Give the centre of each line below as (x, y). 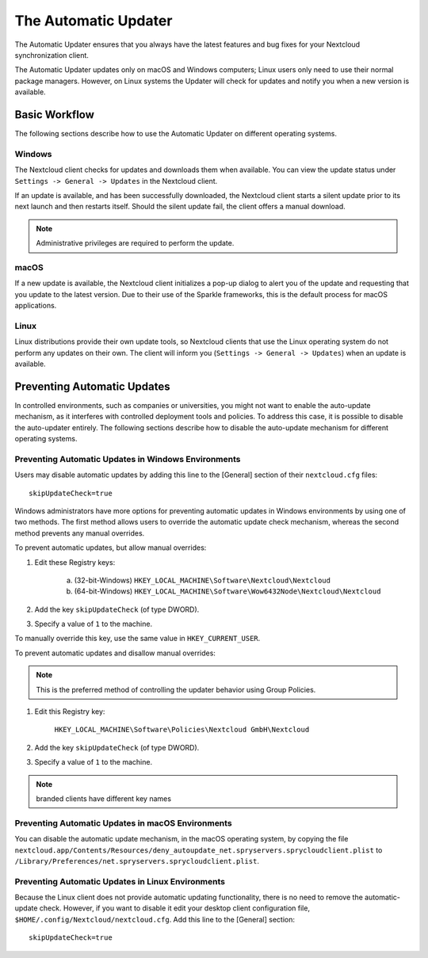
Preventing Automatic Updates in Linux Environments (120, 881)
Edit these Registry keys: (75, 562)
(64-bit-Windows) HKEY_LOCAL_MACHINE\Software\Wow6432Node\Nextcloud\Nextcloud (227, 591)
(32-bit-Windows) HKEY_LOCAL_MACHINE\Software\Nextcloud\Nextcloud (202, 580)
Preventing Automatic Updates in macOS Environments (124, 823)
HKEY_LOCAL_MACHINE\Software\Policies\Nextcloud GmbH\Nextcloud (182, 730)
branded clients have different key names (104, 798)
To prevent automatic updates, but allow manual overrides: (111, 548)
